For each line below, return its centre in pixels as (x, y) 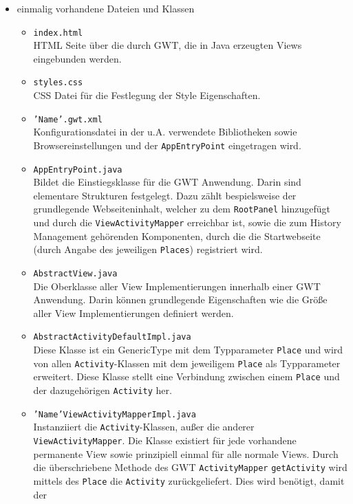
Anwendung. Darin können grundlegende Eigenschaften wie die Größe (180, 299)
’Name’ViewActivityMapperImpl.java (115, 414)
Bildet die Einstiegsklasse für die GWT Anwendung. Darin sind (167, 182)
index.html (58, 33)
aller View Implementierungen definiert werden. (133, 313)
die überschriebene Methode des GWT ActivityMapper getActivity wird (190, 467)
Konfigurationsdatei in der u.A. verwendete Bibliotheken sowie (165, 132)
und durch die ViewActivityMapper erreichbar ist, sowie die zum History (187, 222)
